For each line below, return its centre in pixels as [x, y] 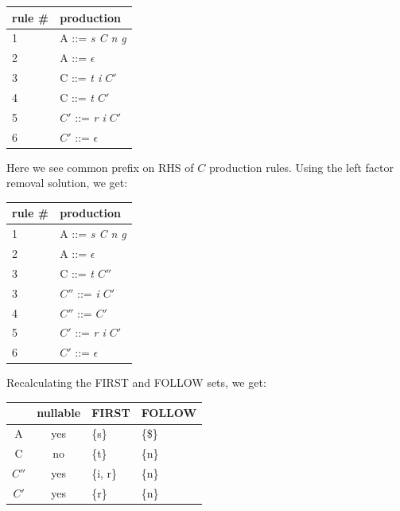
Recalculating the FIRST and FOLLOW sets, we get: [136, 382]
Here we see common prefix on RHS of [100, 167]
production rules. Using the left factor [301, 167]
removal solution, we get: [67, 183]
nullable [59, 413]
